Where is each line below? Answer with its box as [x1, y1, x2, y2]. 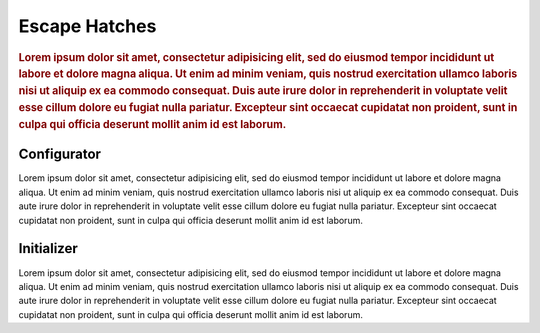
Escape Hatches [18, 15, 157, 37]
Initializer [18, 240, 79, 257]
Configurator [18, 146, 102, 163]
